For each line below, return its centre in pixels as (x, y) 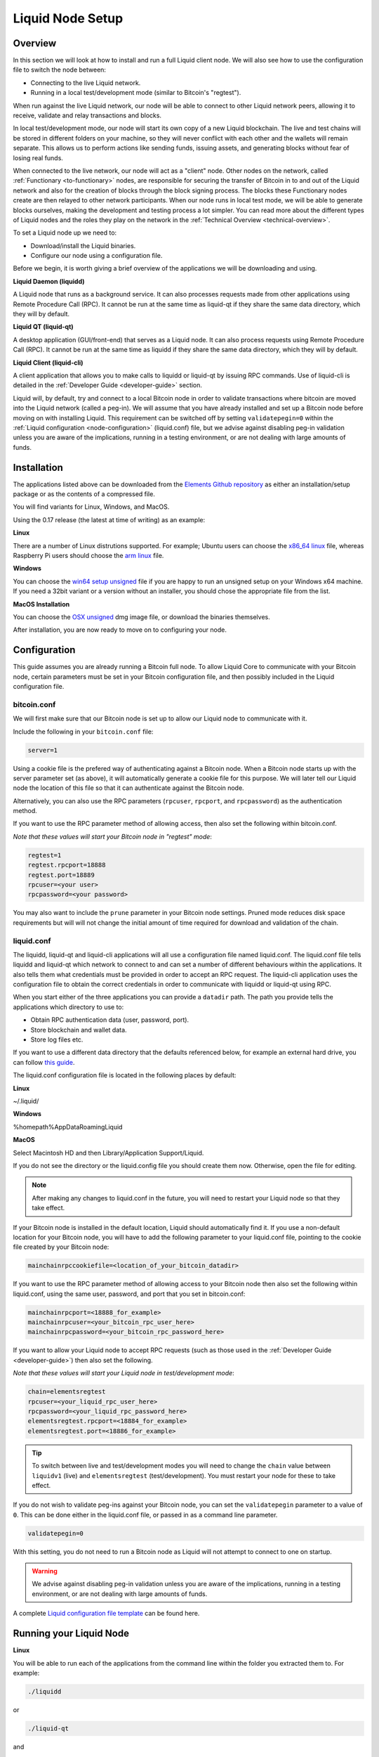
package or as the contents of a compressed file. (84, 494)
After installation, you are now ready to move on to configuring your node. (120, 630)
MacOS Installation (41, 604)
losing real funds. (38, 157)
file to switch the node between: (60, 70)
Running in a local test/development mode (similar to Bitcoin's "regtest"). (136, 93)
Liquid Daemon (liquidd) (49, 281)
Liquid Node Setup (68, 18)
